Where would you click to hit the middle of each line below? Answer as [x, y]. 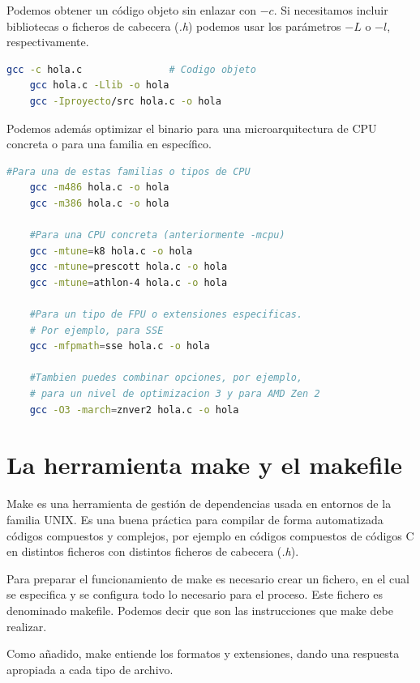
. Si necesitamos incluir [331, 10]
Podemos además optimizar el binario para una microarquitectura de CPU [192, 128]
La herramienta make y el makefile [205, 465]
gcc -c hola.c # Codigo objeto [131, 69]
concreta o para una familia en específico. [109, 144]
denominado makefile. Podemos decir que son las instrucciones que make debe [200, 610]
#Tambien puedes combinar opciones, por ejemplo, [166, 378]
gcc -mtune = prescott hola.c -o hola [129, 267]
